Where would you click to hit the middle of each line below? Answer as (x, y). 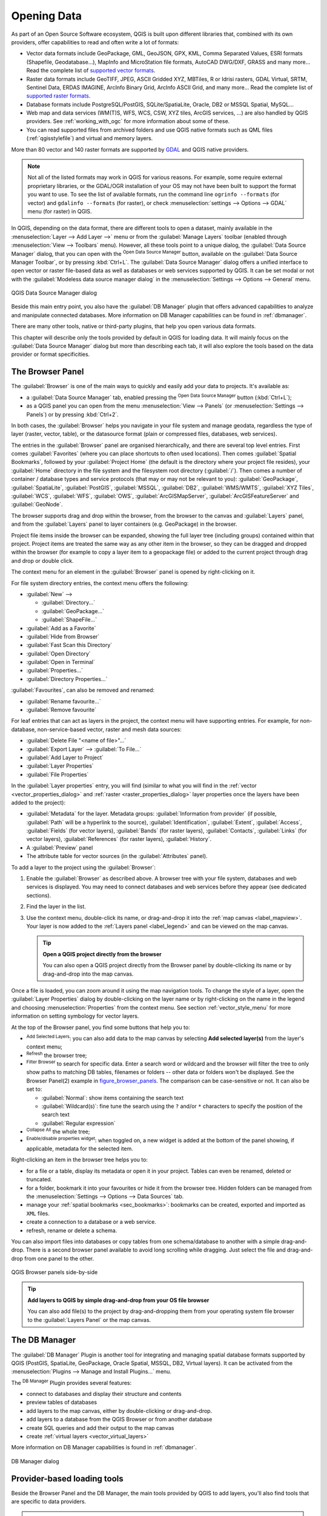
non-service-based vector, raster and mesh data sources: (109, 729)
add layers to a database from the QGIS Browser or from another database (119, 1420)
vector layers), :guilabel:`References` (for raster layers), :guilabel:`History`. (119, 839)
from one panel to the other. (59, 1258)
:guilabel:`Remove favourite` (61, 710)
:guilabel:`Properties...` (54, 671)
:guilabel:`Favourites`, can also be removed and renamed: (83, 690)
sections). (39, 895)
